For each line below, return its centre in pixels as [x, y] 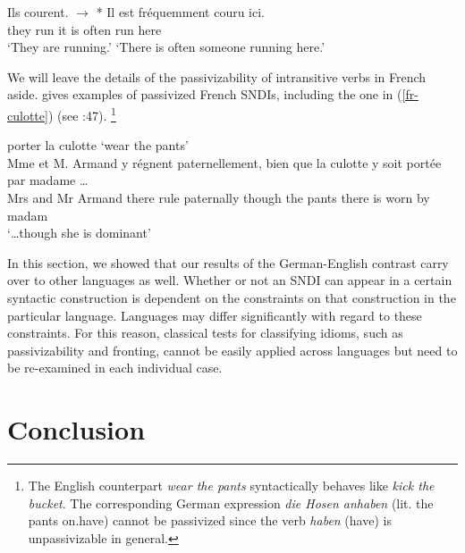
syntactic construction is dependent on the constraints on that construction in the [232, 297]
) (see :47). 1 [82, 113]
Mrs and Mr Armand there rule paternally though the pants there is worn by [219, 197]
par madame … [48, 180]
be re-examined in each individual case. [115, 368]
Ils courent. [38, 12]
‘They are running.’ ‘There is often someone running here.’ [166, 47]
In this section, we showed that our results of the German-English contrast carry [228, 262]
